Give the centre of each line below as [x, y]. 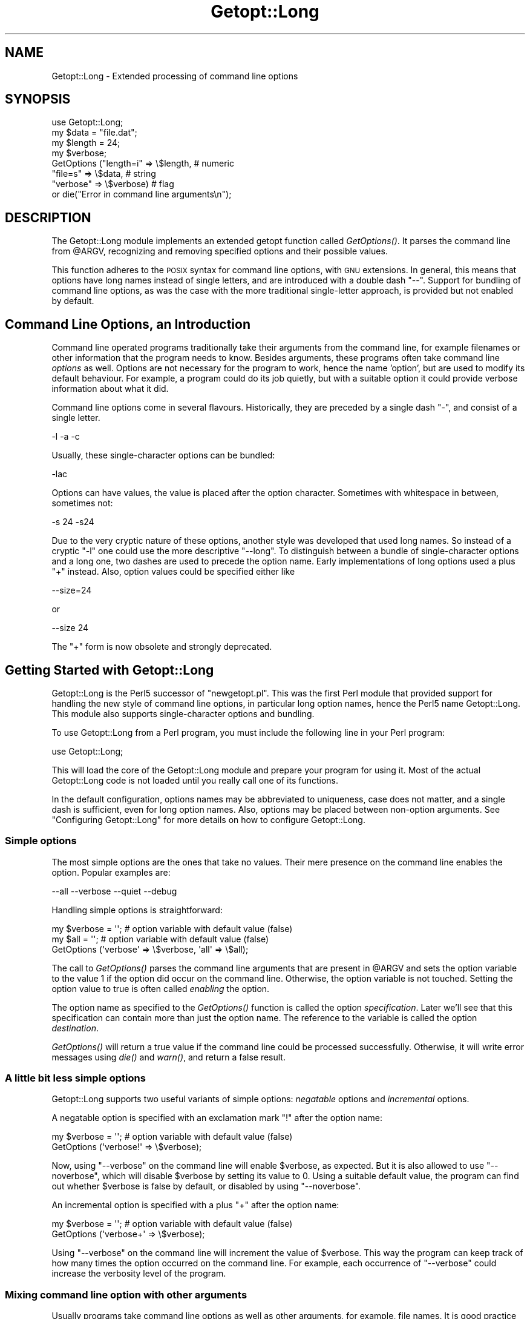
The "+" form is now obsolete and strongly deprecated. [162, 647]
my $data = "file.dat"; [94, 133]
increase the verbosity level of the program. [139, 1274]
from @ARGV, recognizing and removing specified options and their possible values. [220, 251]
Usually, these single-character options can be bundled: [163, 455]
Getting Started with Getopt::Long [110, 670]
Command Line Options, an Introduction [128, 324]
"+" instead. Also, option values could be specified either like [173, 572]
